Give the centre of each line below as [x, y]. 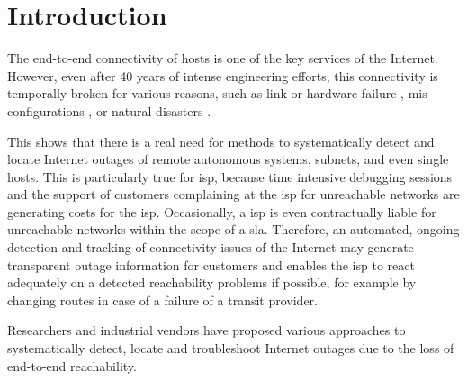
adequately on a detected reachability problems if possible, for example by [212, 282]
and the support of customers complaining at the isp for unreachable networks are [233, 194]
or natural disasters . [153, 110]
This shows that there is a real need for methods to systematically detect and [221, 141]
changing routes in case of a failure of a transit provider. [163, 299]
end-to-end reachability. [72, 365]
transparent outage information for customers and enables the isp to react [211, 264]
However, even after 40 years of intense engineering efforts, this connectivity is [223, 75]
